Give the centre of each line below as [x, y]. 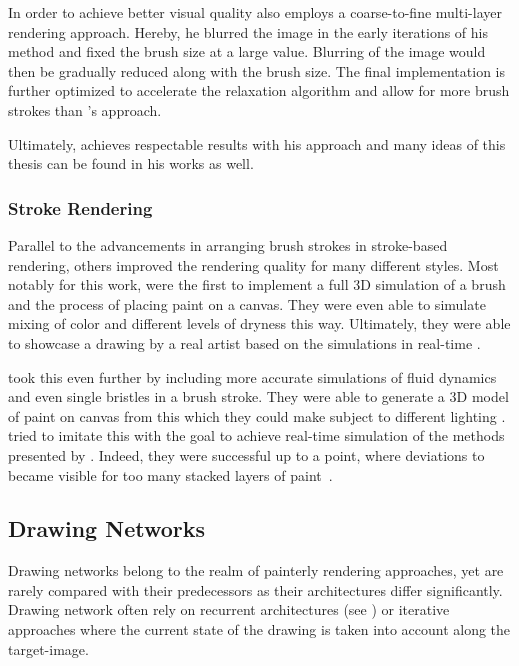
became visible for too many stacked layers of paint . [170, 474]
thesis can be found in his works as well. [131, 163]
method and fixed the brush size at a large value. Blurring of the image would [247, 51]
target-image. [48, 648]
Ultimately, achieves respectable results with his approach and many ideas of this [257, 143]
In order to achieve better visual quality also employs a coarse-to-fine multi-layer [255, 12]
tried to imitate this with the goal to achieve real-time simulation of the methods [256, 435]
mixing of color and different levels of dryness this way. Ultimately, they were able [259, 323]
